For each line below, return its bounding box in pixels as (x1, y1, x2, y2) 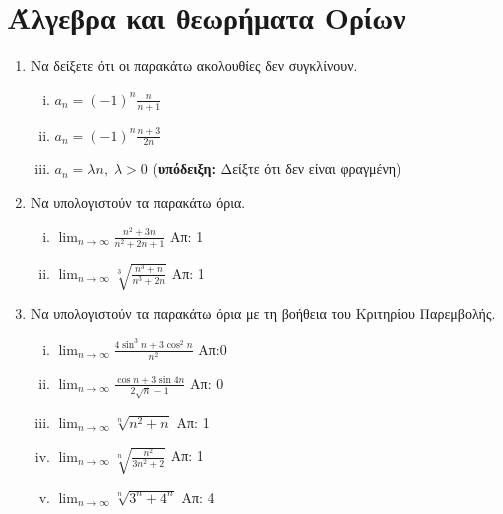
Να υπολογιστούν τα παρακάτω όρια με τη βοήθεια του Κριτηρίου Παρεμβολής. (30, 303, 496, 324)
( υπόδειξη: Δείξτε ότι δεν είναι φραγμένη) (152, 158, 402, 179)
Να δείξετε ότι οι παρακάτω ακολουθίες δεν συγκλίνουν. (30, 55, 358, 76)
